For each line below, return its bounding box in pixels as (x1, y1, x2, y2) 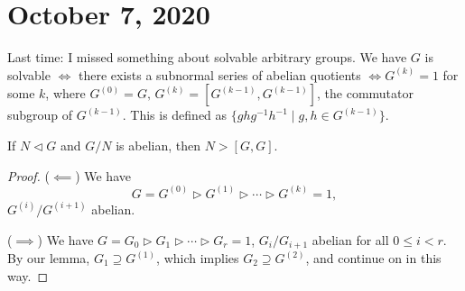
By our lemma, (7, 249, 90, 268)
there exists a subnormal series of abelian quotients (78, 65, 361, 84)
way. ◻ (7, 266, 49, 285)
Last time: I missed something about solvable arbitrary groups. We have (7, 48, 407, 67)
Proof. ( (7, 166, 50, 185)
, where (45, 84, 86, 103)
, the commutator (317, 84, 414, 103)
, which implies (156, 249, 239, 268)
